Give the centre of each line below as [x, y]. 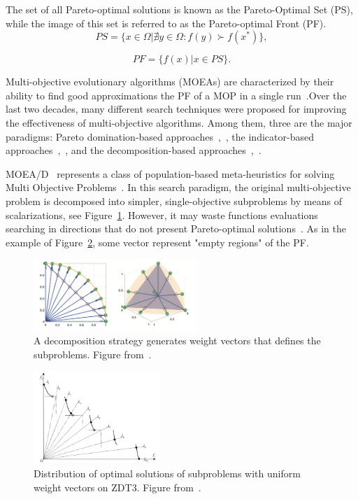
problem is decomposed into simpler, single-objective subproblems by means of [174, 201]
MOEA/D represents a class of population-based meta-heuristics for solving [170, 173]
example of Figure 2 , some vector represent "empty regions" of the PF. [157, 242]
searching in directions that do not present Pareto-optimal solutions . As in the [176, 229]
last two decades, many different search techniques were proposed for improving [176, 109]
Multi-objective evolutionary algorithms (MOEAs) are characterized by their [170, 82]
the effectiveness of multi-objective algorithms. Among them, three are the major [179, 122]
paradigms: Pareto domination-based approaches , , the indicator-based [160, 136]
